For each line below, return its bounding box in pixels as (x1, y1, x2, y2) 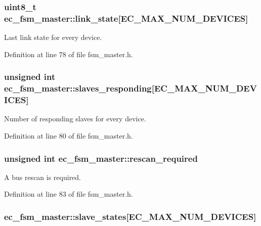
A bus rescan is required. (4, 171, 81, 182)
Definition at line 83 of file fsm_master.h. (4, 189, 133, 199)
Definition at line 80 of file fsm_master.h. (4, 130, 133, 141)
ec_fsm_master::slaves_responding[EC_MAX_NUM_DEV (4, 82, 257, 95)
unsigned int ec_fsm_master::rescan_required (4, 152, 198, 164)
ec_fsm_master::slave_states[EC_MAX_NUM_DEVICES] (4, 210, 256, 222)
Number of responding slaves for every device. (4, 113, 146, 124)
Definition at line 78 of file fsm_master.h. (4, 49, 133, 59)
